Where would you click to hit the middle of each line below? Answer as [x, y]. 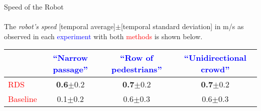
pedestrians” [137, 69]
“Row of [137, 58]
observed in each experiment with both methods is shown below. [103, 36]
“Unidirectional [215, 58]
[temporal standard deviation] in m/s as [182, 26]
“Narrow [71, 58]
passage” [70, 69]
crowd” [215, 69]
